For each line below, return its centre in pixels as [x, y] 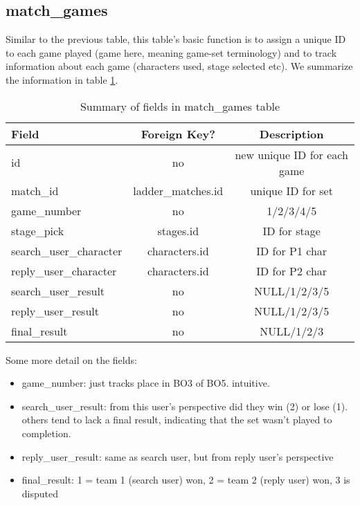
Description [291, 134]
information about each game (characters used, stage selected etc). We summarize [179, 66]
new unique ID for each [291, 154]
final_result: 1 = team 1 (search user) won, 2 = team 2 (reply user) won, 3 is [186, 480]
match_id [35, 190]
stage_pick [38, 230]
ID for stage [291, 230]
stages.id [178, 230]
